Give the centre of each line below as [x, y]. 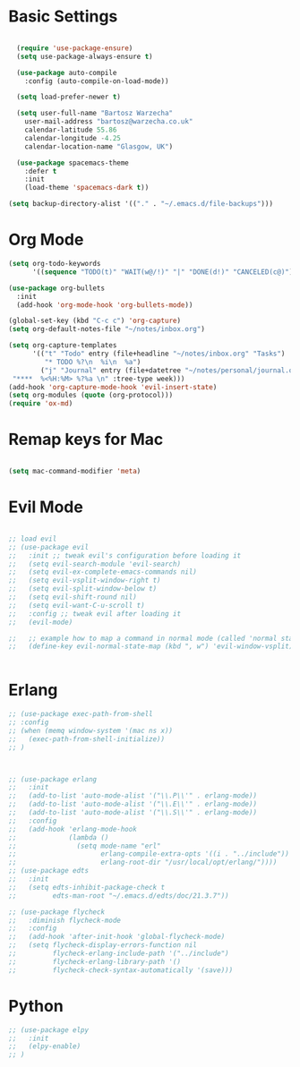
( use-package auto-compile [67, 73]
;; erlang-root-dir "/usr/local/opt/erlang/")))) [143, 862]
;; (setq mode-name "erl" [85, 846]
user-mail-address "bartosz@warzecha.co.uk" [109, 122]
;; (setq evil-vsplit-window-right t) [85, 580]
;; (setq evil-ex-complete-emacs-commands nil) [103, 572]
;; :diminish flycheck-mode [65, 920]
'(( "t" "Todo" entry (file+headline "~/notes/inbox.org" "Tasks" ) [159, 354]
